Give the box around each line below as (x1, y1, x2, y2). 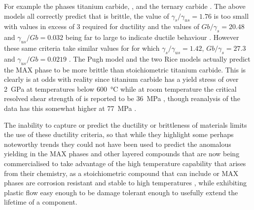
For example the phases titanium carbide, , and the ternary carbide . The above (4, 1, 246, 11)
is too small (214, 10, 249, 21)
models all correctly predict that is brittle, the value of (4, 10, 169, 21)
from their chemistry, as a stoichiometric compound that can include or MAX (4, 168, 239, 178)
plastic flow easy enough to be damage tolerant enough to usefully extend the (4, 187, 238, 197)
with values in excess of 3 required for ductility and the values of (4, 21, 199, 32)
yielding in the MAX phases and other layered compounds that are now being (4, 148, 240, 159)
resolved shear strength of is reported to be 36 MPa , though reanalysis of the (4, 93, 240, 104)
